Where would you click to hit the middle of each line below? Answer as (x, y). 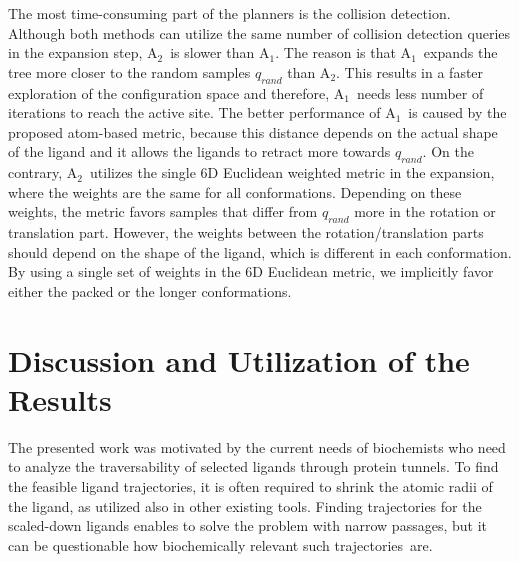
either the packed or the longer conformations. (150, 290)
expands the (460, 52)
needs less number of (420, 92)
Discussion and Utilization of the (239, 359)
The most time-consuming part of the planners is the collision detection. (229, 13)
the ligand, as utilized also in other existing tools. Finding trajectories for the (245, 505)
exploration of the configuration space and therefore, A (176, 92)
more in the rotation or (425, 211)
